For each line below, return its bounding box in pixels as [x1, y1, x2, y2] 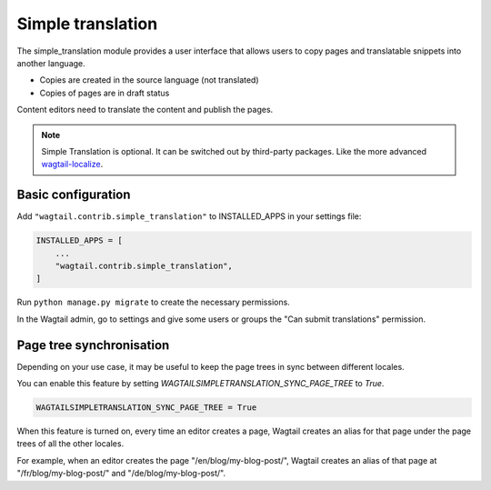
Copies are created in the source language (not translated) [39, 75, 259, 85]
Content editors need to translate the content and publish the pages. [16, 105, 274, 115]
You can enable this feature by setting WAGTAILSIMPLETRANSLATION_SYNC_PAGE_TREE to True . [16, 378, 385, 389]
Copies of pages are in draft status [39, 87, 170, 98]
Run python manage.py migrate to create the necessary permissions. [16, 296, 290, 308]
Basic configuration [16, 187, 131, 203]
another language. [16, 57, 85, 68]
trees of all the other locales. [16, 438, 125, 449]
